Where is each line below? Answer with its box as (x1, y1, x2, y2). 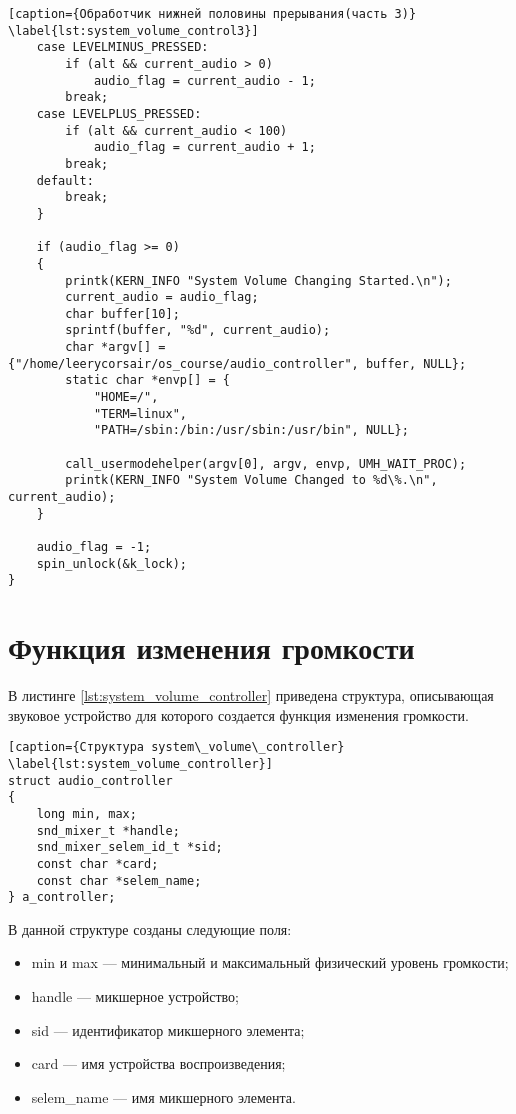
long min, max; (36, 806, 137, 821)
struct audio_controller (8, 773, 173, 788)
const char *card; (36, 856, 159, 871)
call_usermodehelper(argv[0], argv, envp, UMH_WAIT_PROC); (65, 456, 467, 471)
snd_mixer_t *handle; (36, 823, 180, 838)
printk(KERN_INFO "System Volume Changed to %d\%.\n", (65, 473, 438, 488)
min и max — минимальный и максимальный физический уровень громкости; (31, 952, 509, 973)
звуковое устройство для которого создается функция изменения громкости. (8, 704, 469, 725)
